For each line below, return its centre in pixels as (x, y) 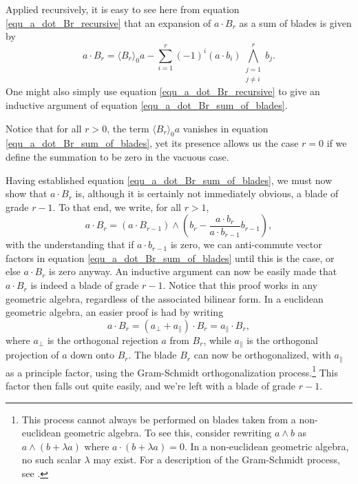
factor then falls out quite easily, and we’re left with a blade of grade (151, 386)
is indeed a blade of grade (85, 285)
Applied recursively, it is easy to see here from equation (123, 9)
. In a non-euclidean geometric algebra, (266, 446)
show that (27, 193)
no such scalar (51, 460)
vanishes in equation (225, 128)
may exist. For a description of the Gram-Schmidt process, (217, 460)
